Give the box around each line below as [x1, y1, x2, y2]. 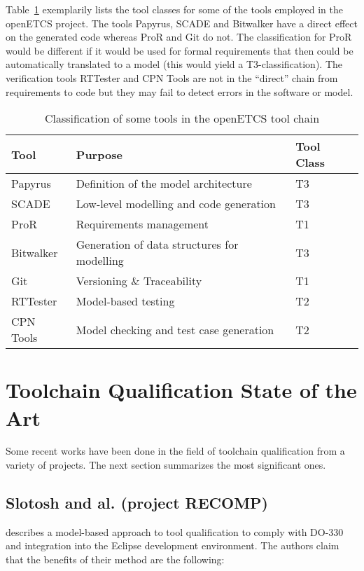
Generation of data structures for [76, 236, 239, 253]
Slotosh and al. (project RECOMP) [6, 492, 268, 514]
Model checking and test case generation [76, 321, 274, 338]
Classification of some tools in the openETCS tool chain [44, 110, 320, 127]
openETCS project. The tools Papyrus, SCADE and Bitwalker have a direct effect [6, 15, 358, 30]
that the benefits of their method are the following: [6, 552, 225, 567]
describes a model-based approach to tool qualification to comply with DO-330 [6, 524, 344, 539]
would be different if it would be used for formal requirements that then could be [6, 43, 353, 57]
